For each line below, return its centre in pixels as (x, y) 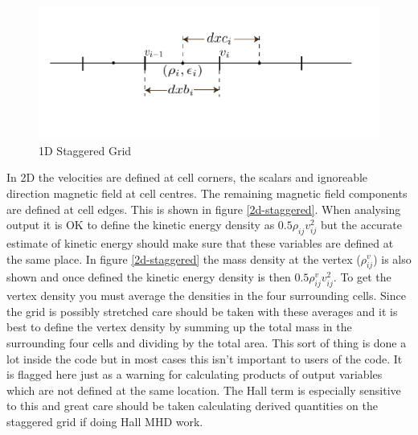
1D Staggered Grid (85, 150)
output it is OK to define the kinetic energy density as (141, 225)
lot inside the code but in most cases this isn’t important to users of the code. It (205, 358)
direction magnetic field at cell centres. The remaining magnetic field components (207, 193)
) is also (392, 259)
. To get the (362, 277)
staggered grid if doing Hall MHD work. (105, 421)
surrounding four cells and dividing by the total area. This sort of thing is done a (207, 342)
